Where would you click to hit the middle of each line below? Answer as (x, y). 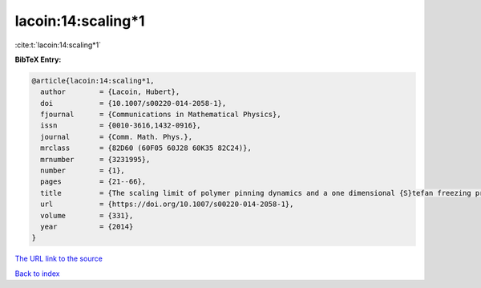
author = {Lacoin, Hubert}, (110, 92)
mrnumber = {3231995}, (95, 159)
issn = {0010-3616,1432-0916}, (121, 126)
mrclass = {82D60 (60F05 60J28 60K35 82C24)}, (146, 148)
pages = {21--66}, (93, 182)
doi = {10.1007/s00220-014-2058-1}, (133, 103)
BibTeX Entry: (38, 59)
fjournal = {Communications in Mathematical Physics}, (161, 115)
